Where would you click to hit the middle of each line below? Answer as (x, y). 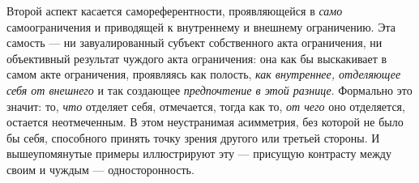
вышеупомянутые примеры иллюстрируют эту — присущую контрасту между (199, 153)
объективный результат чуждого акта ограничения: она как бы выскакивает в (197, 58)
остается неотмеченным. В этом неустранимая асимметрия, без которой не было (205, 122)
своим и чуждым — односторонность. (100, 169)
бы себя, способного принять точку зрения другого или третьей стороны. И (193, 137)
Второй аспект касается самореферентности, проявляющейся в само (175, 11)
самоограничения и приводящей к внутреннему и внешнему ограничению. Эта (201, 26)
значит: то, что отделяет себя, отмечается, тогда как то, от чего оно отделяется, (206, 106)
